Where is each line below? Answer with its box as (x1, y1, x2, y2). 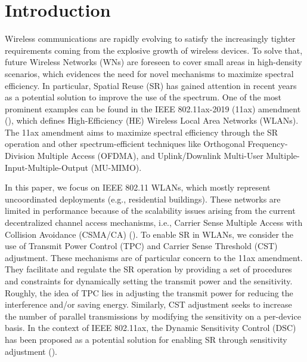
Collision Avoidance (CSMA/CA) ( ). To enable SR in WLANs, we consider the (5, 228, 294, 240)
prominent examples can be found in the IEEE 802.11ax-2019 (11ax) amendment (5, 102, 301, 115)
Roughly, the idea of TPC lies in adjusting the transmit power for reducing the (5, 286, 293, 299)
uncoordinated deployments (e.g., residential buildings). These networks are (5, 192, 281, 205)
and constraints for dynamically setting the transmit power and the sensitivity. (5, 275, 293, 287)
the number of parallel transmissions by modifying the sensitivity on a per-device (5, 309, 301, 322)
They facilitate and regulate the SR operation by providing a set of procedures (5, 263, 292, 275)
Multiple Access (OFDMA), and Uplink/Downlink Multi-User (37, 149, 263, 162)
